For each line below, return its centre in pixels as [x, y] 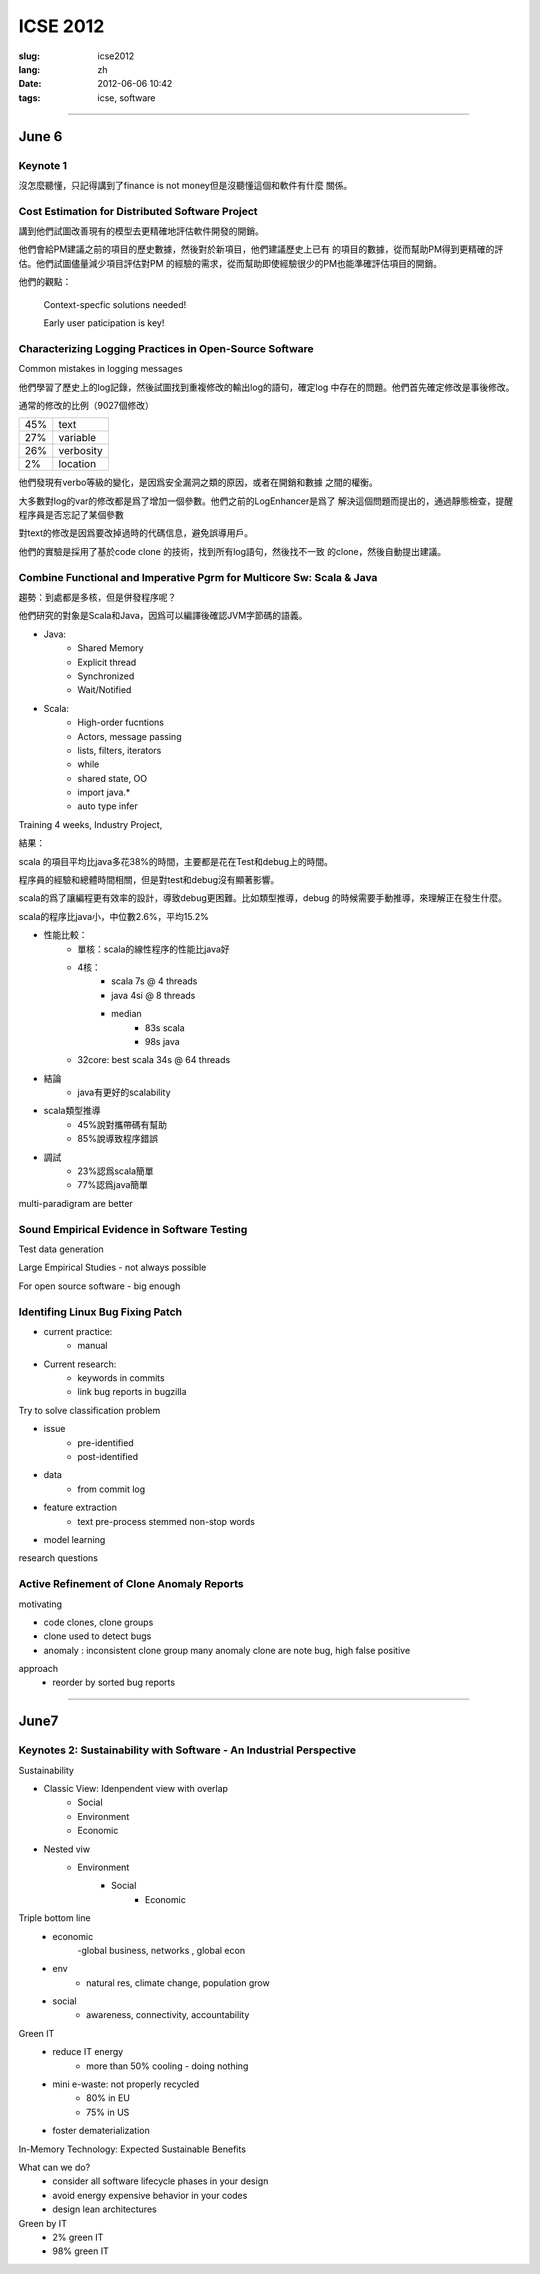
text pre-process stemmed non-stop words [166, 1521]
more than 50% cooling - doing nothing [167, 2066]
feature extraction [80, 1507]
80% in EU [108, 2098]
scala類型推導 [72, 1111]
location [77, 464]
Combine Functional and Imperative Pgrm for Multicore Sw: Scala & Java [198, 577]
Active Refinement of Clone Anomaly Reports [131, 1584]
